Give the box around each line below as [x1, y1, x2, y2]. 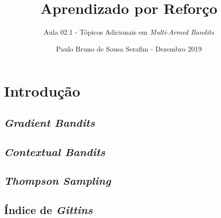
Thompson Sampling [4, 173, 111, 188]
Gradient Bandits [4, 114, 95, 130]
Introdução [4, 81, 80, 101]
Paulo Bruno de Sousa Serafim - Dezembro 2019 [56, 43, 202, 54]
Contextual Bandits [4, 144, 106, 159]
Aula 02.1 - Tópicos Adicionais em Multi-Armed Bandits [44, 27, 214, 37]
